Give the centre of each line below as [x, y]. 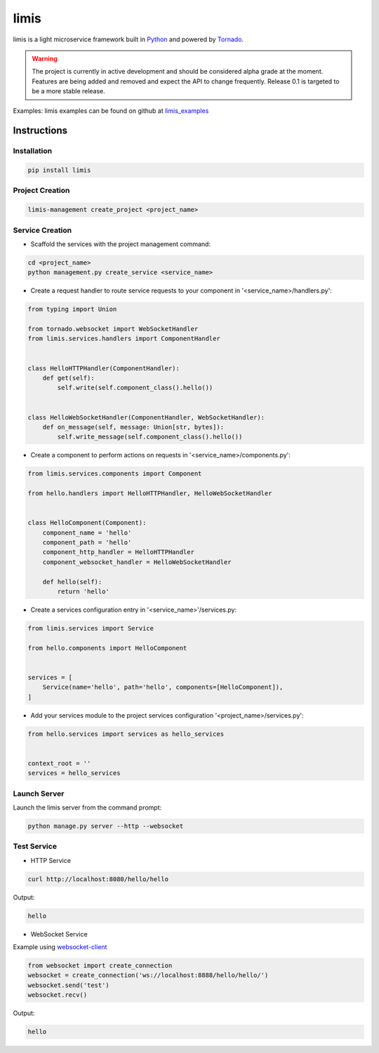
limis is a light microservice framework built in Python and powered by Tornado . [128, 39]
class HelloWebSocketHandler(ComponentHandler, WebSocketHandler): [146, 417]
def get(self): [68, 378]
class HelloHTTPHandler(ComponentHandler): [104, 368]
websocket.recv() [58, 995]
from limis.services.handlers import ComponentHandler [124, 339]
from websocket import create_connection [100, 966]
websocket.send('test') [69, 985]
